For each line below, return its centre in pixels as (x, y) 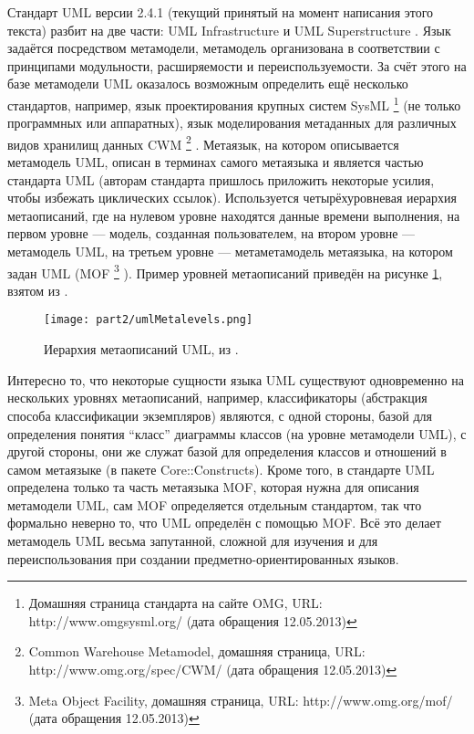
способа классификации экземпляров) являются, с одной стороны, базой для (220, 415)
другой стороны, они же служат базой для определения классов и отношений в (227, 451)
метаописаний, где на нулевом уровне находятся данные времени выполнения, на (234, 215)
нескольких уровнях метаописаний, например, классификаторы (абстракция (217, 398)
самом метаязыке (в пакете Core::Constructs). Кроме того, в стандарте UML (221, 469)
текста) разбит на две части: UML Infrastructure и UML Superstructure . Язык (229, 30)
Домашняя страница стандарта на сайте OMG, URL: (175, 603)
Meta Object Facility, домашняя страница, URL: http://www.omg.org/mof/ (241, 700)
